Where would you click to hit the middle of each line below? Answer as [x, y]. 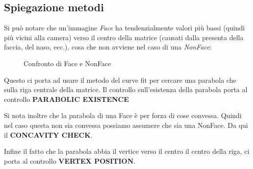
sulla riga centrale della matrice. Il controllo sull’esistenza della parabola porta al [126, 89]
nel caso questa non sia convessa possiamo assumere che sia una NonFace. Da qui [126, 125]
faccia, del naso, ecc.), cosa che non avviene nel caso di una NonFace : [108, 47]
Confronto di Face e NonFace [67, 63]
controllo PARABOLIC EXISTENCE [66, 99]
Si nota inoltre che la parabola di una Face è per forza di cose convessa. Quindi [123, 115]
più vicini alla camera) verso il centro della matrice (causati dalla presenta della [124, 37]
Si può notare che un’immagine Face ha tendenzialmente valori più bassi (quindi [125, 28]
